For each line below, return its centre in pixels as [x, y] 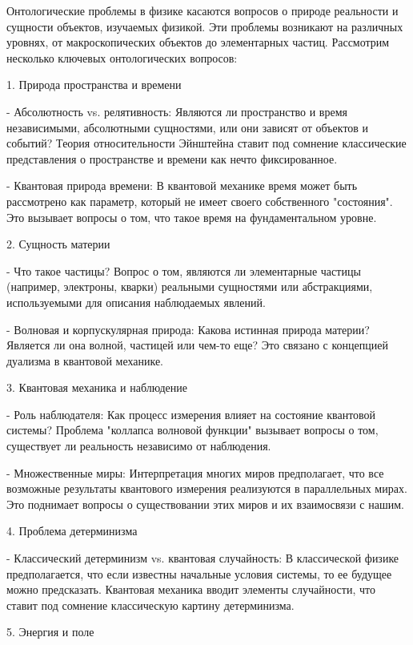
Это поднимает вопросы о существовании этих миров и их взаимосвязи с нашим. [205, 504]
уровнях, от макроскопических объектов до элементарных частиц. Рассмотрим [198, 42]
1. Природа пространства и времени [94, 85]
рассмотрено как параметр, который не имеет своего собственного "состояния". [200, 201]
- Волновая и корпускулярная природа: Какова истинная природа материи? [188, 329]
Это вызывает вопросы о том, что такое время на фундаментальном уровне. [192, 217]
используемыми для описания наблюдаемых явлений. [136, 302]
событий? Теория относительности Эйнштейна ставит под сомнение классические [206, 143]
